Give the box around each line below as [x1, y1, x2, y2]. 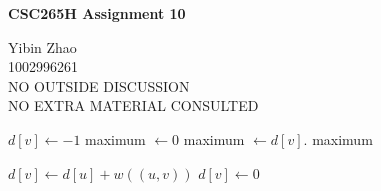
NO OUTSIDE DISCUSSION [8, 75, 190, 96]
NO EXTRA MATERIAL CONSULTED [8, 95, 259, 116]
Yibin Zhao [8, 36, 77, 57]
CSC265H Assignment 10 [8, 3, 186, 23]
